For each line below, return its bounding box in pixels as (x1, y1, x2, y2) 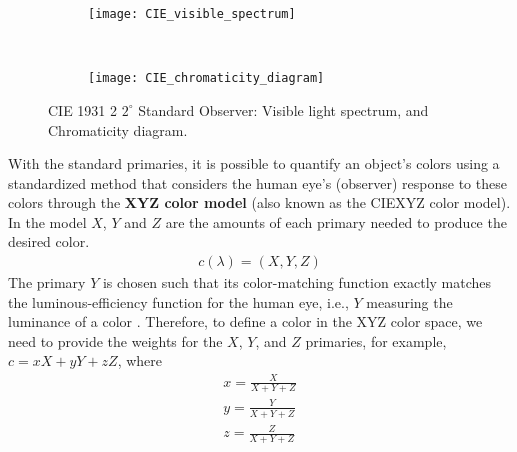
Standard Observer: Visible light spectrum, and (138, 99, 429, 120)
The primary (8, 272, 86, 293)
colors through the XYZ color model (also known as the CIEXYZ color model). (8, 192, 511, 213)
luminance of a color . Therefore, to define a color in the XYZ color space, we (8, 311, 483, 332)
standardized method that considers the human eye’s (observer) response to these (8, 172, 507, 193)
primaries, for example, (305, 330, 447, 351)
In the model (8, 211, 87, 232)
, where (117, 350, 163, 371)
